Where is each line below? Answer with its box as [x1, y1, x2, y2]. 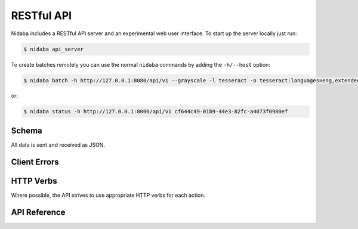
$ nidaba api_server [23, 45, 84, 52]
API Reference [11, 207, 66, 217]
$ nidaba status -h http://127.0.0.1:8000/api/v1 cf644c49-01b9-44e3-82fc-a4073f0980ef [23, 108, 288, 115]
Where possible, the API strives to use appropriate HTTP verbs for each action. [11, 191, 206, 199]
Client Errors [11, 157, 59, 167]
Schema [11, 125, 43, 135]
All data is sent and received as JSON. [11, 141, 106, 148]
